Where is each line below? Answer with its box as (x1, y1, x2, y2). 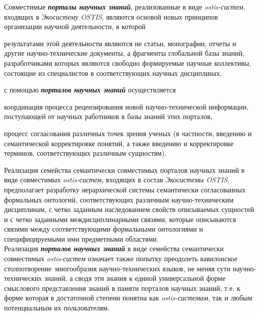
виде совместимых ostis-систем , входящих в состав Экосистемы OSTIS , (4, 174, 230, 185)
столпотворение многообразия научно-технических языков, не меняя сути (4, 263, 231, 273)
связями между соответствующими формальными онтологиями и (4, 224, 203, 234)
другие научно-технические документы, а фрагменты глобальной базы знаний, (4, 48, 245, 58)
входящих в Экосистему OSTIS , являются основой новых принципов (4, 11, 218, 22)
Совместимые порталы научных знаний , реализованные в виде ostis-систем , (4, 2, 245, 12)
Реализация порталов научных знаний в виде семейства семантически (4, 243, 224, 254)
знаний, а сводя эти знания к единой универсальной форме (44, 273, 226, 283)
